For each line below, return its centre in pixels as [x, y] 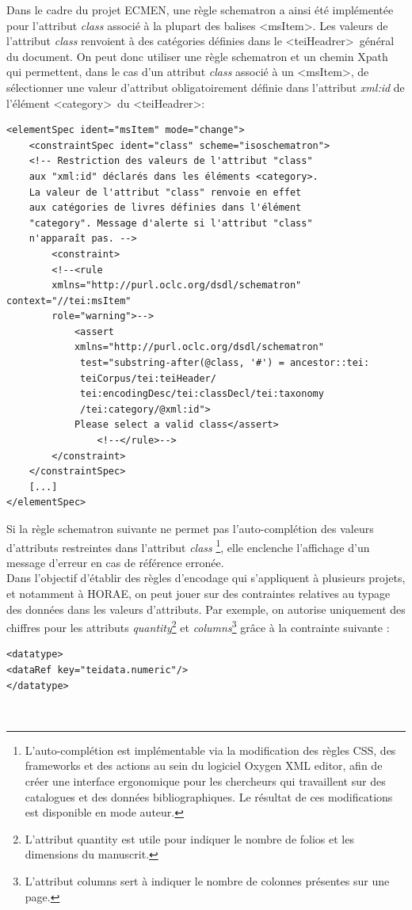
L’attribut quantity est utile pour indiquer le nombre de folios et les [189, 838]
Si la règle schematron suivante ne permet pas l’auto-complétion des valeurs [190, 528]
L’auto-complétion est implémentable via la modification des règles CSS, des [210, 750]
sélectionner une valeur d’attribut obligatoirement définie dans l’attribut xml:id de [206, 87]
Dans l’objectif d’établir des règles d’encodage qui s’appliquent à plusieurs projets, [206, 578]
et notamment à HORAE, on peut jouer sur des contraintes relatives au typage [198, 594]
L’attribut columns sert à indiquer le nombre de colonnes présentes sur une [207, 881]
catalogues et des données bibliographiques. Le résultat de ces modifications [209, 796]
